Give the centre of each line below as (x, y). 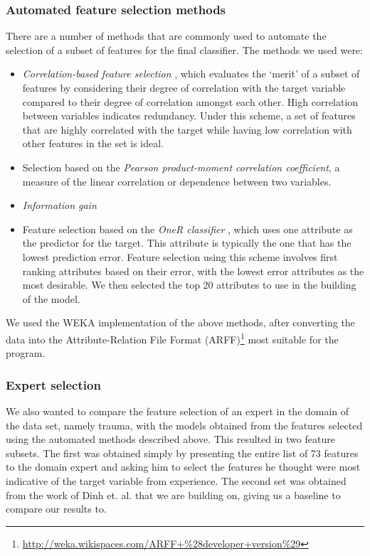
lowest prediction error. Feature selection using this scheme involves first (180, 256)
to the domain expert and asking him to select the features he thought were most (183, 467)
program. (26, 353)
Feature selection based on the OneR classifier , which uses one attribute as (187, 229)
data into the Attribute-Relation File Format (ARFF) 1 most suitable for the (172, 338)
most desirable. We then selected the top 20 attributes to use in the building (189, 285)
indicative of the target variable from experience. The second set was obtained (176, 480)
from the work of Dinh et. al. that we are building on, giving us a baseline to (173, 494)
